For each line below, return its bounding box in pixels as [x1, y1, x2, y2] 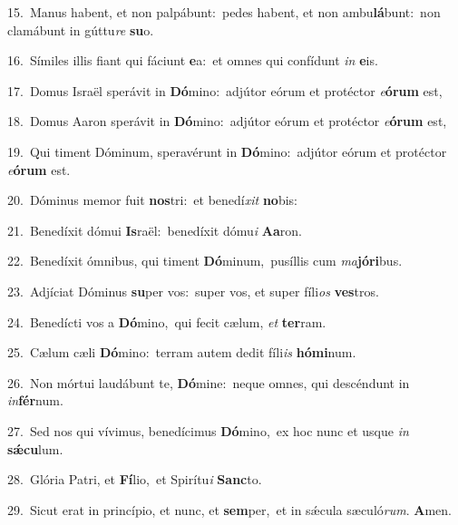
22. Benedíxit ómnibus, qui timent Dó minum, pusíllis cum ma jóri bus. [7, 251, 403, 270]
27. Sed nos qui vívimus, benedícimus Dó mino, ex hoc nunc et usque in [7, 421, 409, 440]
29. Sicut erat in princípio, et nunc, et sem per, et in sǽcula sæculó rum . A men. [7, 500, 452, 519]
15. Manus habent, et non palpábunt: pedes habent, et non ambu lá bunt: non [7, 3, 441, 21]
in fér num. [7, 391, 63, 410]
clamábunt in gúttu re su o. [7, 20, 154, 39]
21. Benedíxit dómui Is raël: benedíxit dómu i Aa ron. [7, 220, 302, 239]
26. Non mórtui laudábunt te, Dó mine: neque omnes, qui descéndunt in [7, 373, 410, 392]
